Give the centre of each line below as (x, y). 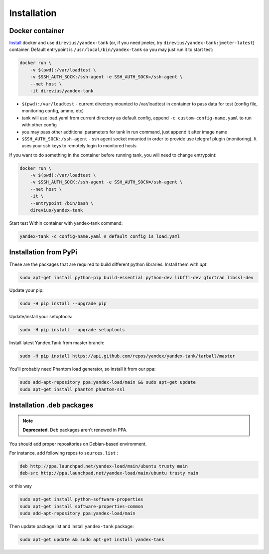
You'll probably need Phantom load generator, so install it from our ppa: (82, 369)
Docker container (37, 31)
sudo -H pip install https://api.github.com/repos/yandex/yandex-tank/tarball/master (127, 356)
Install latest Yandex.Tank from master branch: (57, 343)
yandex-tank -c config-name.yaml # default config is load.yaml (100, 237)
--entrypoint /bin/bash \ (62, 203)
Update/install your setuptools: (41, 317)
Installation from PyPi (43, 252)
